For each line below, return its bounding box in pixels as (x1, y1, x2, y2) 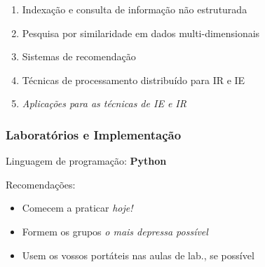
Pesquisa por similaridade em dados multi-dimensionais (22, 25, 260, 40)
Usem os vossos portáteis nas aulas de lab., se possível (22, 247, 254, 262)
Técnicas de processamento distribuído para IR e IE (22, 72, 245, 87)
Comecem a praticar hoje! (22, 200, 133, 215)
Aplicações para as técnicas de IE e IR (22, 96, 186, 111)
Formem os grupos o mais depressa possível (22, 224, 208, 238)
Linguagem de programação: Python (6, 153, 167, 168)
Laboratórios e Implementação (6, 125, 182, 143)
